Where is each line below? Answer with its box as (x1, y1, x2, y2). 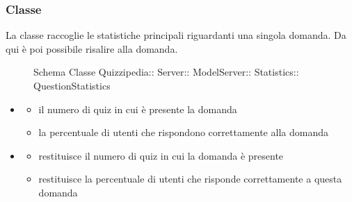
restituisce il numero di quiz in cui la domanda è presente (38, 148, 284, 162)
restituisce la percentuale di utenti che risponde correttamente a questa (38, 171, 342, 186)
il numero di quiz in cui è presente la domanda (38, 101, 237, 116)
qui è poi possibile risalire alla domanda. (6, 41, 178, 56)
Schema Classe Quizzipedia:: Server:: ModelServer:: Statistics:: (33, 65, 299, 79)
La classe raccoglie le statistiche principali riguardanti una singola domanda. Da (6, 28, 346, 42)
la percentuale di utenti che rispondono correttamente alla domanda (38, 125, 328, 140)
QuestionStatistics (33, 78, 111, 92)
